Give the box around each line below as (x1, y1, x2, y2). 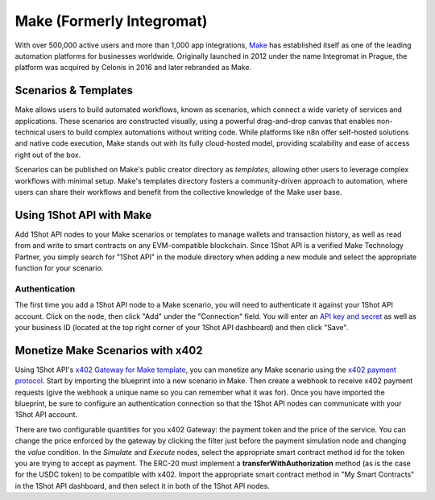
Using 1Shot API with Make (14, 208, 152, 221)
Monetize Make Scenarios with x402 (14, 343, 203, 357)
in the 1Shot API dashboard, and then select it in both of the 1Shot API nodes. (14, 481, 270, 490)
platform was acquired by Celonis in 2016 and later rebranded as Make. (14, 63, 252, 72)
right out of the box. (14, 150, 81, 159)
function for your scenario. (14, 263, 104, 273)
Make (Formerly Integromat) (14, 12, 208, 30)
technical (14, 127, 46, 137)
